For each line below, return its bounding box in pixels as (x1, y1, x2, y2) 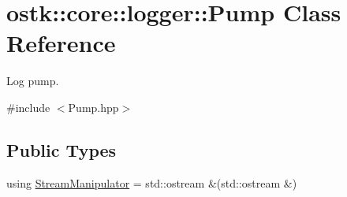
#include (6, 98, 50, 115)
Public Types (6, 137, 117, 162)
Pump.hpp (68, 98, 119, 115)
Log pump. (6, 72, 59, 89)
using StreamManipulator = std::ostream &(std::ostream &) (6, 174, 297, 191)
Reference (6, 27, 116, 59)
